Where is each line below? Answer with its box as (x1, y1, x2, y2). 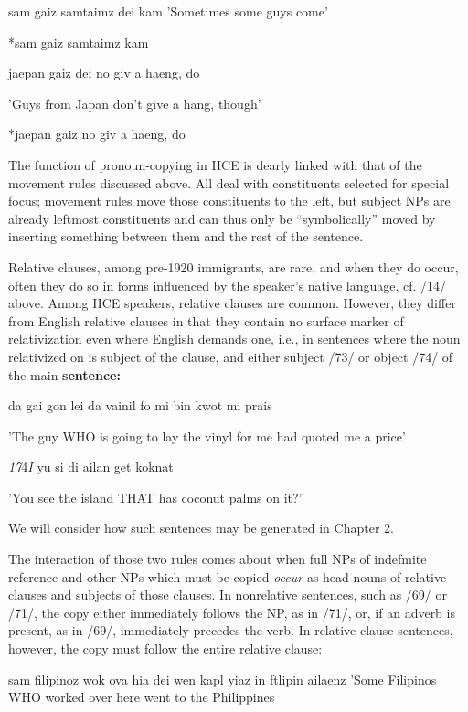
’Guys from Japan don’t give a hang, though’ (8, 93, 261, 112)
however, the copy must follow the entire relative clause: (8, 639, 323, 658)
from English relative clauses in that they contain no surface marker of (8, 311, 404, 330)
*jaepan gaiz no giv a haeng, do (8, 124, 186, 143)
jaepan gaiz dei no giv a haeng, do (8, 63, 200, 82)
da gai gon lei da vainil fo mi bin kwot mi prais (8, 396, 272, 415)
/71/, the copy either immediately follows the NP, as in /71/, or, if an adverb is (8, 602, 455, 622)
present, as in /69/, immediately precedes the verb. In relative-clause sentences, (8, 621, 453, 640)
